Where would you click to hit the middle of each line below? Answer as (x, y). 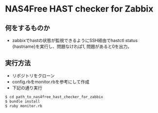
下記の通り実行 (27, 87)
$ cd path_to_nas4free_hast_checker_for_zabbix (54, 97)
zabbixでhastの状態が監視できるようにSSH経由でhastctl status (75, 40)
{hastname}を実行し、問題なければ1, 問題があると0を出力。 (72, 46)
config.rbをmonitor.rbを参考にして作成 (51, 82)
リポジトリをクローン (33, 75)
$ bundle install (23, 101)
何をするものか (27, 28)
